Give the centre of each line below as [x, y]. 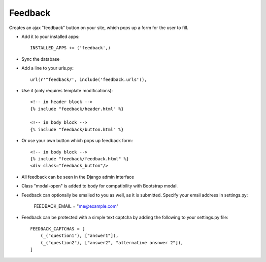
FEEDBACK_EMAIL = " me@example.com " [76, 206]
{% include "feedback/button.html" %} [77, 129]
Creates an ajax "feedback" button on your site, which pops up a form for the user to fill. [99, 28]
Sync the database [41, 59]
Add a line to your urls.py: [48, 68]
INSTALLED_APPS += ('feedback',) [70, 48]
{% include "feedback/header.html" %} [77, 109]
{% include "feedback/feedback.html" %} [80, 159]
